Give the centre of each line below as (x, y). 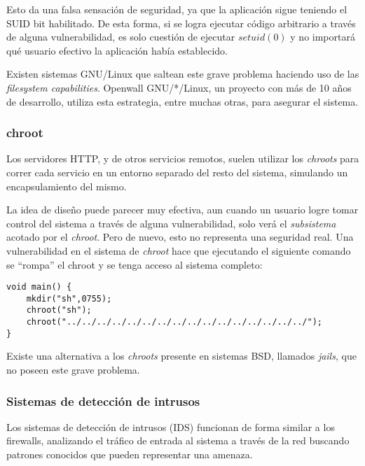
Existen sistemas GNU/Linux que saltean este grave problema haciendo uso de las (183, 74)
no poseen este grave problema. (73, 369)
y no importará (323, 37)
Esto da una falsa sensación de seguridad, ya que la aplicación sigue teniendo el (177, 9)
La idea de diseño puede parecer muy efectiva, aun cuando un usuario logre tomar (182, 210)
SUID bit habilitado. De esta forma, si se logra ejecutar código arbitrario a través (181, 23)
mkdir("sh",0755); (69, 298)
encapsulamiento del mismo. (67, 186)
